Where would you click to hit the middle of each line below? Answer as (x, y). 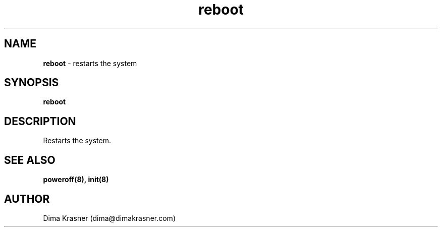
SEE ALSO (30, 160)
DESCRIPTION (40, 121)
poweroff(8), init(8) (76, 180)
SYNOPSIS (32, 83)
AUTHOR (27, 199)
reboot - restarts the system (90, 63)
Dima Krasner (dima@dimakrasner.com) (109, 218)
